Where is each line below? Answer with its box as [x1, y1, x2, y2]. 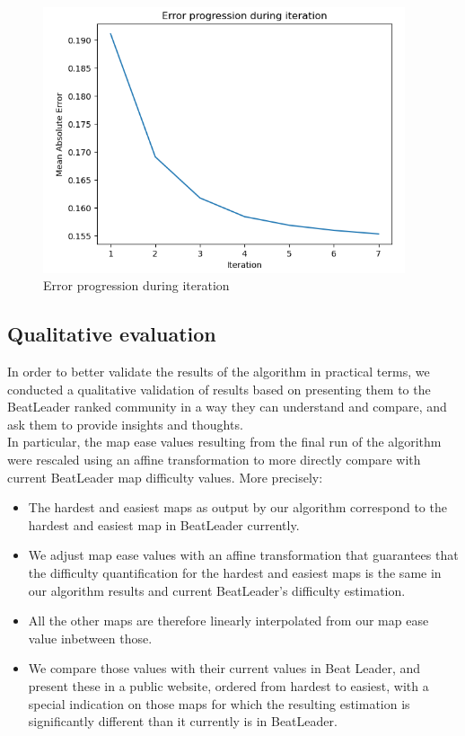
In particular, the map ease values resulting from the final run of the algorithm [7, 432, 442, 451]
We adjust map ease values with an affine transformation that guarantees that [28, 545, 459, 564]
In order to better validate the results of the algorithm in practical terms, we [7, 362, 430, 381]
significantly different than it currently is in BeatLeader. [28, 712, 338, 731]
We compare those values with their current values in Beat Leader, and [28, 659, 421, 678]
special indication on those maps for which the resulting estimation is [28, 694, 410, 713]
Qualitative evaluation [7, 320, 216, 348]
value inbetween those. [28, 628, 153, 647]
